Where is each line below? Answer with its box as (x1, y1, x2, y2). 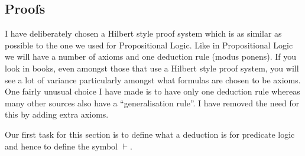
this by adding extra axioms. (5, 108, 109, 121)
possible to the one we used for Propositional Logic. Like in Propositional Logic (5, 38, 293, 51)
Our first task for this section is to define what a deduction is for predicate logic (5, 128, 295, 140)
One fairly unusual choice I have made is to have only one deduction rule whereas (5, 85, 300, 97)
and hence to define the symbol (5, 139, 118, 152)
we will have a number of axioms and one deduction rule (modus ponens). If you (5, 50, 297, 63)
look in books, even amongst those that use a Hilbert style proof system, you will (5, 61, 299, 74)
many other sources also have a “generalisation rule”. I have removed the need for (5, 96, 300, 109)
